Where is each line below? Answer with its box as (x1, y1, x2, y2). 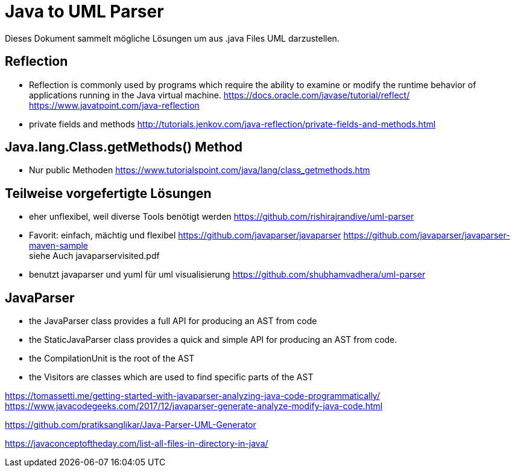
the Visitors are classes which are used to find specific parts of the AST (29, 372, 314, 383)
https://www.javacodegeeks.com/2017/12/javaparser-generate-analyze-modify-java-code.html (5, 401, 383, 412)
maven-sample (29, 240, 89, 251)
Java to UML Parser (5, 1, 164, 22)
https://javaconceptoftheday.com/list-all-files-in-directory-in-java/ (5, 438, 268, 449)
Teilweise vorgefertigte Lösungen (5, 185, 212, 201)
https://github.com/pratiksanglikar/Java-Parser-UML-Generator (5, 419, 256, 430)
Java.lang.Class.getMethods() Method (5, 139, 243, 155)
